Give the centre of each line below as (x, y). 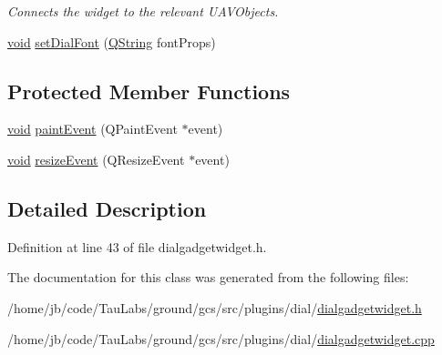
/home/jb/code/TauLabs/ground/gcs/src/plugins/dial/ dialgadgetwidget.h (215, 307)
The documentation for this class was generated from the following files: (208, 277)
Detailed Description (107, 208)
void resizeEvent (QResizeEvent (96, 159)
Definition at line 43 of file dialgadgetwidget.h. (137, 246)
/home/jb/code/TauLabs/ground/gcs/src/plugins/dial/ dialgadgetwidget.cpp (221, 338)
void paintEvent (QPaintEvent (93, 129)
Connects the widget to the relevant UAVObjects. (143, 11)
